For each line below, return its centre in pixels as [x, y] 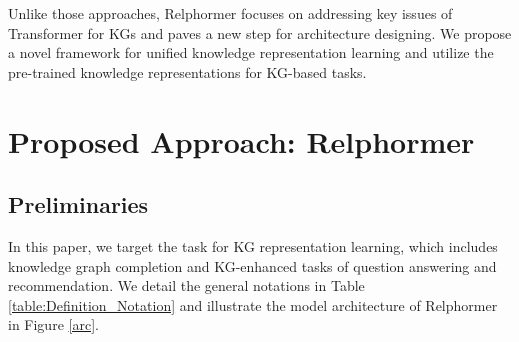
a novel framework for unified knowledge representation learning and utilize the [251, 52]
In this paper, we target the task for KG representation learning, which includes [253, 245]
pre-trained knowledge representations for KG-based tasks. [187, 71]
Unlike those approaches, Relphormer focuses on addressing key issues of [230, 13]
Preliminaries [78, 204]
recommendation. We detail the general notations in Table [186, 285]
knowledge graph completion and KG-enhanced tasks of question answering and [252, 265]
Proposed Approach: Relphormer [241, 140]
